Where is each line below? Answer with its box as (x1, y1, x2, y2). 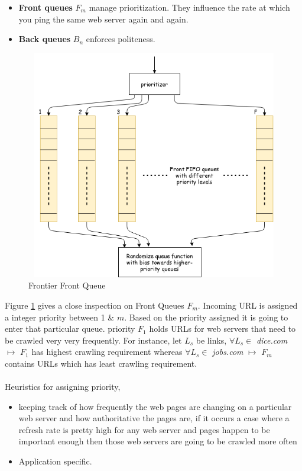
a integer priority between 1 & (5, 310, 115, 323)
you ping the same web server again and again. (18, 12, 189, 25)
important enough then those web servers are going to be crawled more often (18, 435, 297, 447)
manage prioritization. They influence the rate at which (89, 1, 290, 13)
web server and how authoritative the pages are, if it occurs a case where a (18, 412, 290, 424)
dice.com (256, 334, 288, 346)
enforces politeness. (86, 33, 155, 45)
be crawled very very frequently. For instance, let (5, 334, 182, 346)
